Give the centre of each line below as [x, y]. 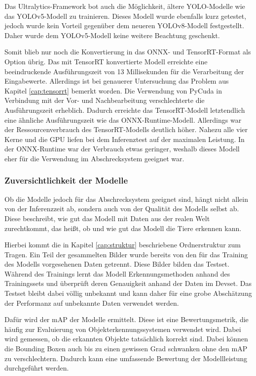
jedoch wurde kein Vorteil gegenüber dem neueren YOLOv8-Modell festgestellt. [124, 25]
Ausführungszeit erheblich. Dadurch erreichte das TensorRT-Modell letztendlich [125, 110]
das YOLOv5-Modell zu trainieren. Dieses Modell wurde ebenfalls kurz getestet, [126, 16]
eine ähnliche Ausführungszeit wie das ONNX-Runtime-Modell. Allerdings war [123, 119]
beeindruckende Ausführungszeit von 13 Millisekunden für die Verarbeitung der [124, 71]
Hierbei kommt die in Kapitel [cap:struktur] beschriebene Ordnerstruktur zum [123, 245]
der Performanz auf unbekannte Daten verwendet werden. [92, 303]
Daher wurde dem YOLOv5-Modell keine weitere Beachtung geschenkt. [112, 35]
